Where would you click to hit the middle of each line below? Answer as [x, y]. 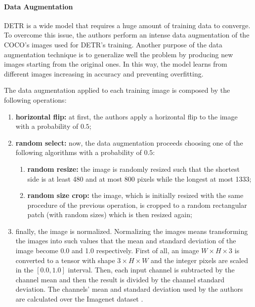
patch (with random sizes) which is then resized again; [110, 214]
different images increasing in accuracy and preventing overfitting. [104, 73]
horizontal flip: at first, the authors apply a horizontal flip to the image [127, 116]
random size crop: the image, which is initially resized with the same [135, 195]
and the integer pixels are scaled [199, 260]
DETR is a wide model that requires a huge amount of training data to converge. [127, 25]
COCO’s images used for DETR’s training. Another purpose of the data [113, 44]
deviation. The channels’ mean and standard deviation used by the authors [129, 289]
